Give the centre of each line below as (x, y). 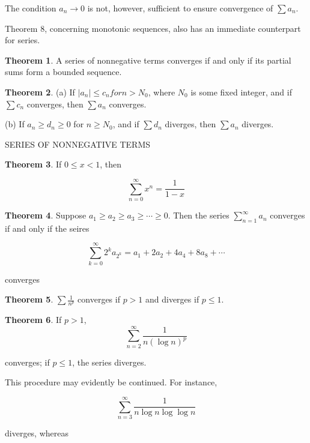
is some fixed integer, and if (241, 92)
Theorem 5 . (29, 299)
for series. (23, 40)
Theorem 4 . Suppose (46, 215)
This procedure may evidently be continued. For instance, (111, 382)
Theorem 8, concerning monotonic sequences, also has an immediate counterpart (153, 28)
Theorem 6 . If (33, 319)
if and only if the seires (47, 228)
